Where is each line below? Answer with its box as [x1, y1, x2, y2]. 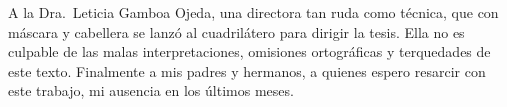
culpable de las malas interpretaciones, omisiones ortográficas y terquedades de [8, 41, 491, 62]
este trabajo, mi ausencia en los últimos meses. [8, 80, 294, 101]
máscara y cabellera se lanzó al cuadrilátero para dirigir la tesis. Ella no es [8, 21, 465, 42]
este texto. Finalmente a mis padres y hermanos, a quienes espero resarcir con [8, 60, 486, 81]
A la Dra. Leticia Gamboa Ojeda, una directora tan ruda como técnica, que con [8, 2, 499, 22]
